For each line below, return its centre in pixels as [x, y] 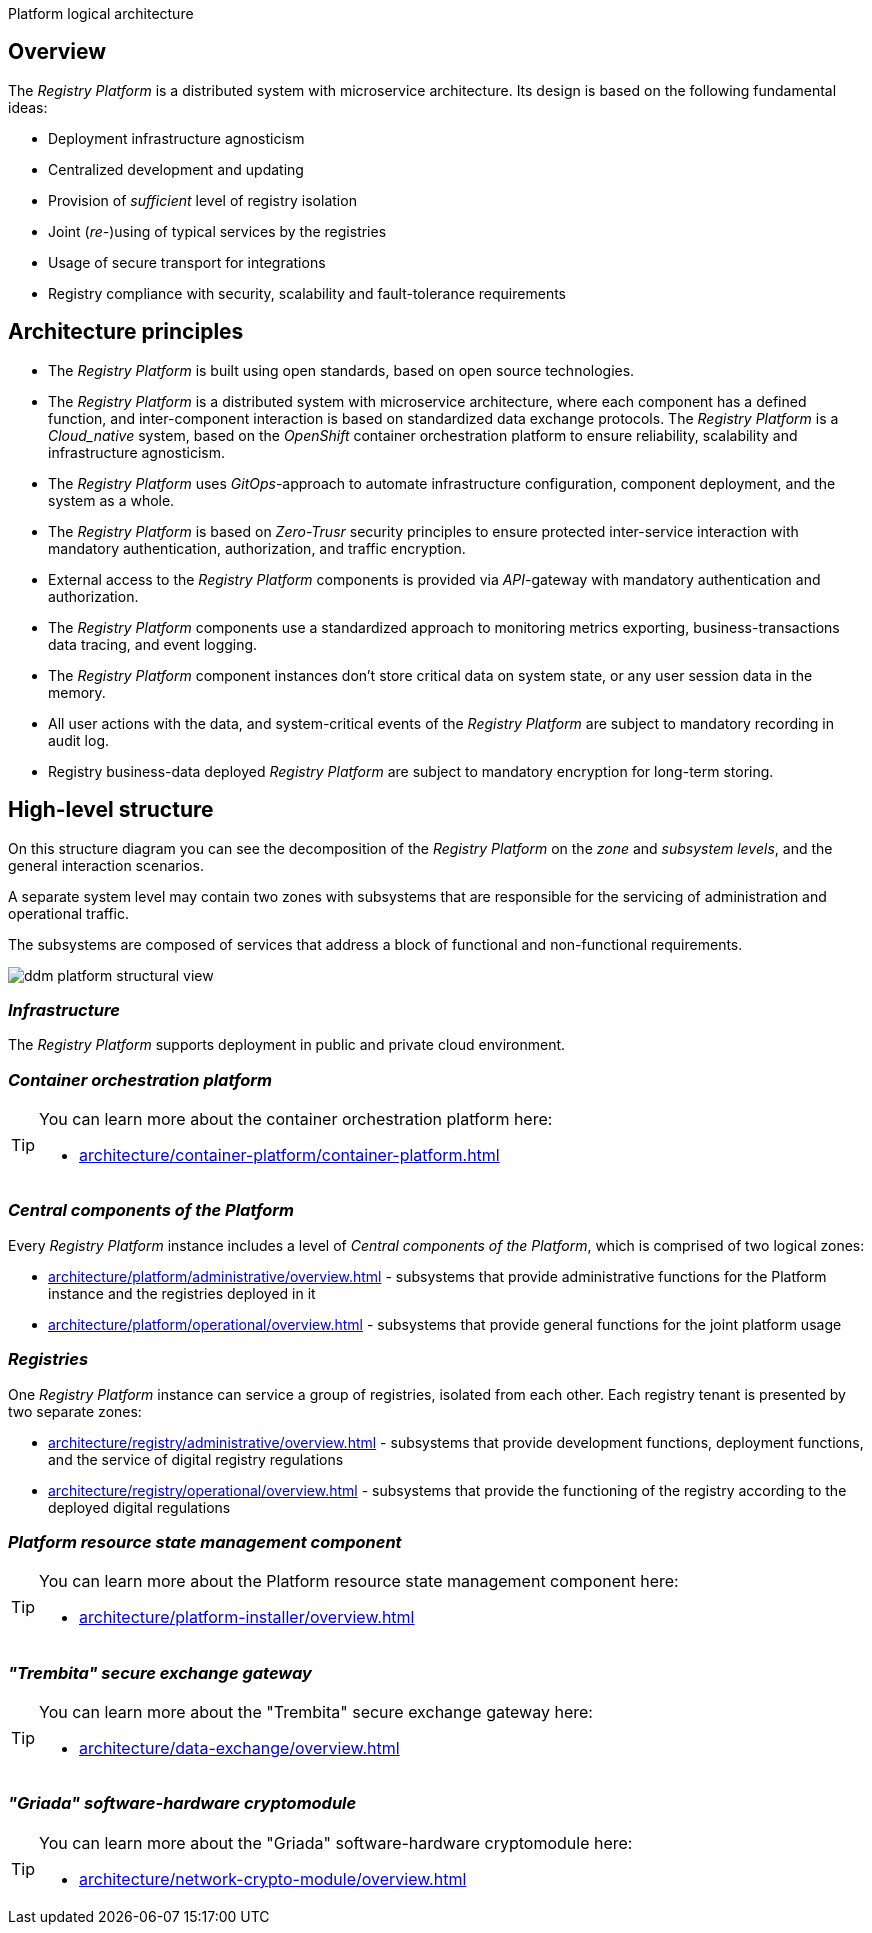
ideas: [28, 107]
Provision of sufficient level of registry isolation [202, 200]
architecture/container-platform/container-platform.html [289, 1155]
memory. [77, 692]
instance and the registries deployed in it [182, 1293]
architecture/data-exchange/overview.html [239, 1748]
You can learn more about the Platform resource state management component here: [359, 1581]
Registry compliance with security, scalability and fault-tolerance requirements [307, 293]
